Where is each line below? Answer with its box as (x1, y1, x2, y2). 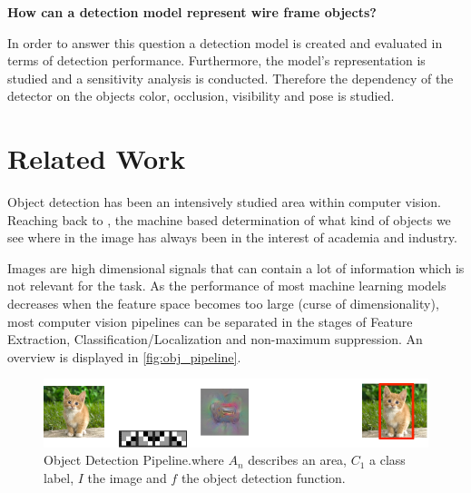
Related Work (7, 140, 186, 177)
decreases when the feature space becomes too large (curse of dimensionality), (7, 294, 439, 313)
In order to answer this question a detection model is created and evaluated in (7, 33, 443, 52)
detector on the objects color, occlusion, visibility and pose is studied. (7, 86, 395, 105)
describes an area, (248, 450, 347, 469)
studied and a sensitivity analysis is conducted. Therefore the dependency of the (7, 68, 454, 87)
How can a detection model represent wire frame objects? (7, 3, 377, 21)
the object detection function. (181, 468, 346, 487)
